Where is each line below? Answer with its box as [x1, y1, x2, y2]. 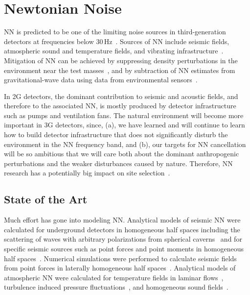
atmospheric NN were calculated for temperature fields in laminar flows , [4, 272, 224, 282]
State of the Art [4, 192, 88, 207]
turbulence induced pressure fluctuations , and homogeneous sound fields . [4, 282, 228, 292]
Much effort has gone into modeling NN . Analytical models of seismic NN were [4, 215, 241, 225]
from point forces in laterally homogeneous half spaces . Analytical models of [4, 263, 236, 273]
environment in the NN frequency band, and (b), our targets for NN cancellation [4, 139, 246, 149]
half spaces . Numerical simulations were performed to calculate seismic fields [4, 253, 237, 263]
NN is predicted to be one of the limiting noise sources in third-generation [4, 26, 226, 37]
